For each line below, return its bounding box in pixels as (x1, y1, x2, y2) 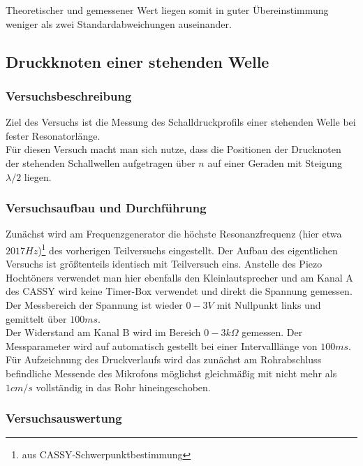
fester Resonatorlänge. (6, 128, 101, 143)
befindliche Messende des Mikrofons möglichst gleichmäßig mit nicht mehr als (6, 365, 337, 380)
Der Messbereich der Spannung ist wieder (6, 298, 183, 312)
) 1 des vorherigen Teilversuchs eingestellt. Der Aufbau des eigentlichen (38, 240, 338, 257)
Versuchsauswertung (6, 409, 122, 427)
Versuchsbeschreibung (6, 87, 132, 104)
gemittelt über (6, 311, 67, 326)
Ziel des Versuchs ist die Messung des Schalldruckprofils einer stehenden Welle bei (6, 115, 356, 129)
